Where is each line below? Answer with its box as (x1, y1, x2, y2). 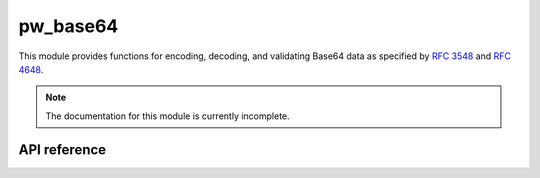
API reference (18, 141, 107, 158)
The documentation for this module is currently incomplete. (45, 110, 290, 122)
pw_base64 (18, 15, 119, 37)
